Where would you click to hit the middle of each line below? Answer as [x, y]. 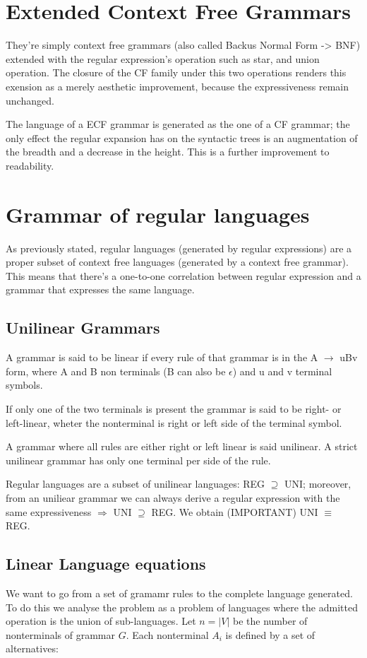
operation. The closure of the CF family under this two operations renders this [176, 72]
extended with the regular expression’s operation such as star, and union [163, 58]
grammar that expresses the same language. [100, 289]
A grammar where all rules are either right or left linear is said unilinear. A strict [182, 446]
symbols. [24, 385]
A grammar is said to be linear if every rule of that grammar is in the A [162, 357]
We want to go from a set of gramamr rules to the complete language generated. [179, 593]
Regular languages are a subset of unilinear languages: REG [136, 484]
